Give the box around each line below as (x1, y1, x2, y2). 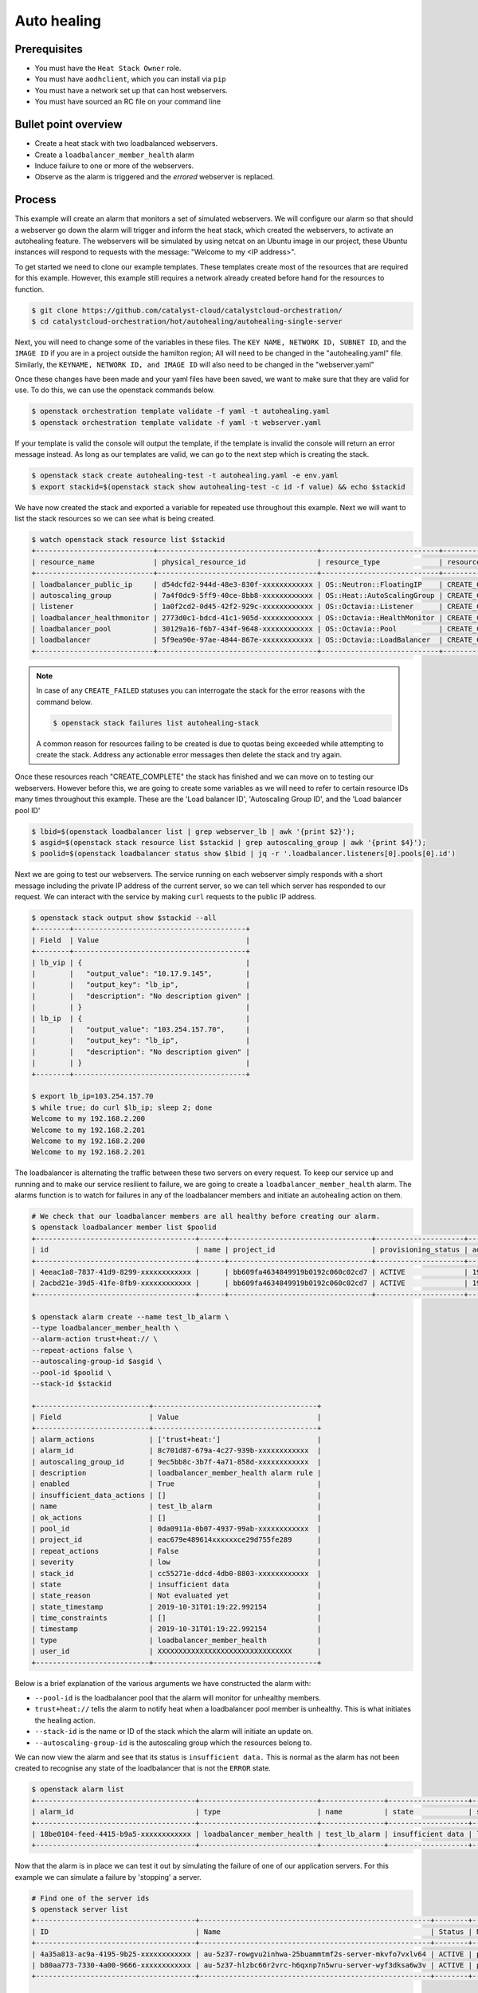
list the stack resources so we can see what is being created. (14, 513, 215, 523)
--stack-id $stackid (31, 1379, 112, 1388)
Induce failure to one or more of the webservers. (34, 160, 194, 171)
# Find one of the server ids (31, 1893, 150, 1903)
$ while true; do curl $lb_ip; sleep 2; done (31, 1103, 213, 1112)
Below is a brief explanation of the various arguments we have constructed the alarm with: (14, 1678, 311, 1688)
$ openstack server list (31, 1905, 129, 1914)
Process (14, 193, 57, 206)
